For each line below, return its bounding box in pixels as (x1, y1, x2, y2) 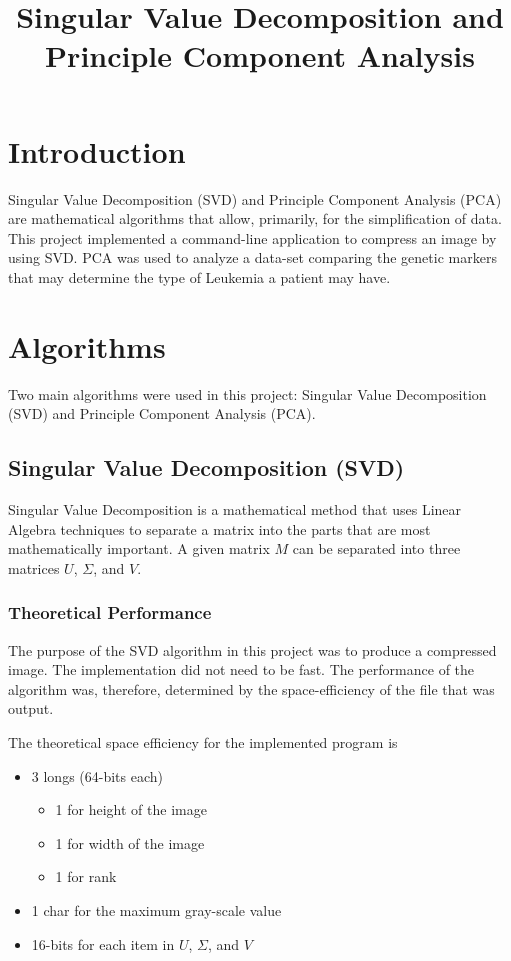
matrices (8, 557, 60, 578)
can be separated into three (292, 538, 461, 559)
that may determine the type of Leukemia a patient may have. (8, 266, 391, 287)
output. (8, 698, 54, 719)
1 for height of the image (55, 799, 207, 820)
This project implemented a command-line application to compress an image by (8, 227, 497, 248)
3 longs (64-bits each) (31, 765, 163, 786)
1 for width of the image (55, 832, 205, 853)
